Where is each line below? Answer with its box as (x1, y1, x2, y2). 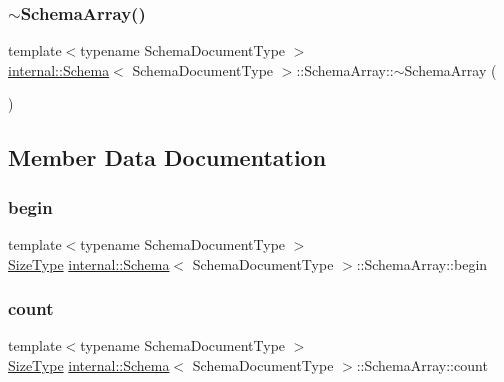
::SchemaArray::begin (356, 253, 488, 274)
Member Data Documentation (8, 142, 327, 173)
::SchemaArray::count (356, 355, 488, 375)
